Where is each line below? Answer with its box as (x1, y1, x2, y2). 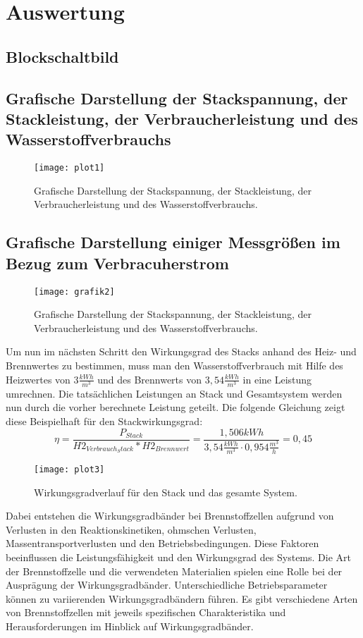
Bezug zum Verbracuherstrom (6, 252, 229, 274)
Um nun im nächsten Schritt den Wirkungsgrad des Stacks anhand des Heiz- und (6, 344, 357, 359)
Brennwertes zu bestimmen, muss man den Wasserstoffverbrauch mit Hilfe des (6, 358, 343, 373)
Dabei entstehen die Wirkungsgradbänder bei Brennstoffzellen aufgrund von (6, 508, 334, 523)
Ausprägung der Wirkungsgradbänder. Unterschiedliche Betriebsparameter (6, 577, 328, 592)
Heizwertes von (6, 372, 70, 386)
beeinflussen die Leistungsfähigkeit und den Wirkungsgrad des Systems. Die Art (6, 549, 351, 564)
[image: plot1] (34, 163, 105, 173)
